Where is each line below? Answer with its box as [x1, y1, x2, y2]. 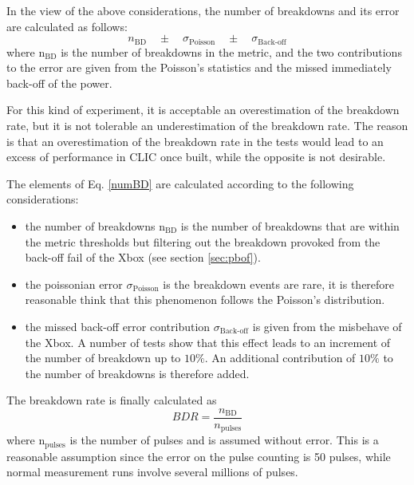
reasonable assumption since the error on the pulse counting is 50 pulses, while [6, 448, 391, 464]
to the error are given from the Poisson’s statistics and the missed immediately [6, 59, 392, 76]
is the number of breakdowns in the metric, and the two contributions [61, 43, 402, 60]
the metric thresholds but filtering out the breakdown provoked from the [25, 233, 380, 250]
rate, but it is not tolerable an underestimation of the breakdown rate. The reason [6, 117, 408, 134]
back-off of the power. [6, 74, 112, 91]
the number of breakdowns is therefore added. [25, 365, 250, 381]
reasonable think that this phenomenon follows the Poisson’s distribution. [25, 291, 385, 308]
